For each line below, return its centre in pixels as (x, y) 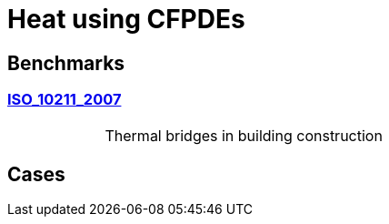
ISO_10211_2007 (65, 100)
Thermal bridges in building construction (244, 135)
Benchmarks (66, 63)
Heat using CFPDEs (126, 19)
